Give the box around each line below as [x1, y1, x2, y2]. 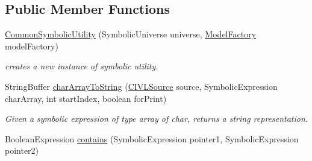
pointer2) [5, 144, 39, 157]
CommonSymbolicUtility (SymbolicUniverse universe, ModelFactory [5, 28, 257, 40]
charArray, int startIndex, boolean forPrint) [5, 92, 167, 104]
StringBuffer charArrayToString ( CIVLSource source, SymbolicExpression [5, 80, 278, 92]
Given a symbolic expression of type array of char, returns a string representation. [5, 112, 308, 125]
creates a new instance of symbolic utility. [5, 60, 158, 72]
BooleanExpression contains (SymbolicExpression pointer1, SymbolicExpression [5, 132, 299, 145]
